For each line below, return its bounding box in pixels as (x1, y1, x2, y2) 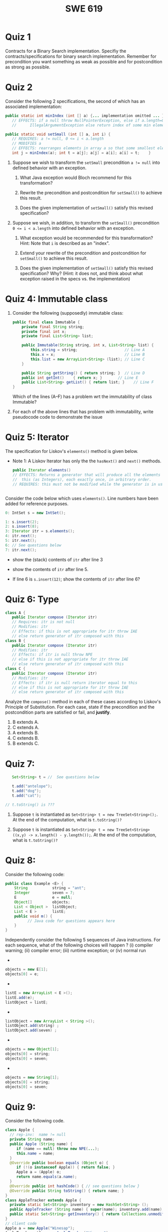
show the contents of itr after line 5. (12, 566, 88, 572)
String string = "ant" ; (14, 886, 86, 891)
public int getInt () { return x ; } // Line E (21, 375, 138, 380)
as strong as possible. (5, 64, 50, 70)
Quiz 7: (5, 758, 35, 770)
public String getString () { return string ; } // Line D (21, 370, 145, 375)
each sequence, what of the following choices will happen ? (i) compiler (5, 942, 153, 948)
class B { (5, 638, 26, 643)
